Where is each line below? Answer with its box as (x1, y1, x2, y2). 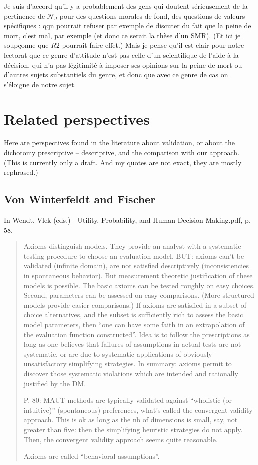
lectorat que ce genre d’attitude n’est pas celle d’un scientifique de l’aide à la (4, 49, 239, 60)
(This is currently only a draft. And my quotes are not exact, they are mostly (4, 157, 242, 167)
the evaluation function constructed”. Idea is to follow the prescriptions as (23, 329, 250, 339)
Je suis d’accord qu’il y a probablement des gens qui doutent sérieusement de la (4, 1, 248, 11)
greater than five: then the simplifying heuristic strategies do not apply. (23, 424, 243, 434)
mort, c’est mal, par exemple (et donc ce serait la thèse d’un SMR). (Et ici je (4, 30, 241, 40)
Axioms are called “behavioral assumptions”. (23, 451, 160, 461)
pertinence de (4, 10, 45, 21)
